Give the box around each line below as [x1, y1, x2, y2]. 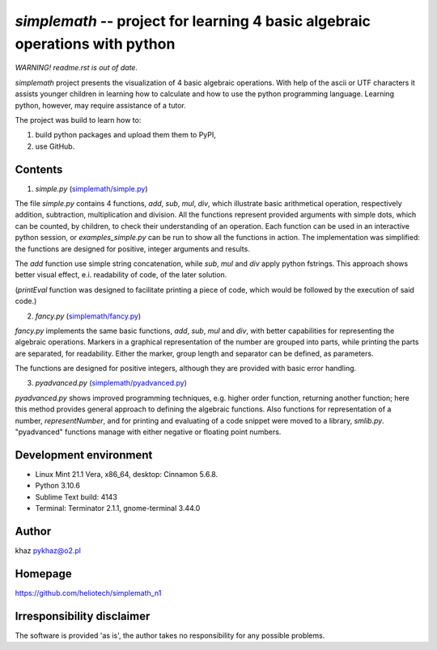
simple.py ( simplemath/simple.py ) [35, 184, 149, 193]
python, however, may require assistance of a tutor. [15, 100, 186, 110]
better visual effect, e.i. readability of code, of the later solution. [15, 270, 227, 280]
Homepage [15, 567, 72, 580]
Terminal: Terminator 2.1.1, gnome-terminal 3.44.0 [35, 504, 201, 513]
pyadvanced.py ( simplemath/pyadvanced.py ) [35, 378, 188, 388]
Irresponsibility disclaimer [15, 609, 151, 623]
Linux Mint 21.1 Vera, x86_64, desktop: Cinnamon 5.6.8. [35, 469, 218, 479]
